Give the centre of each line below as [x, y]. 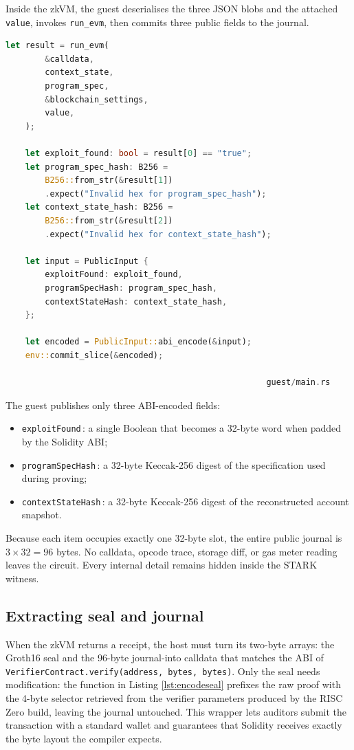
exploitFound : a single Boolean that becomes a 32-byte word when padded [181, 428]
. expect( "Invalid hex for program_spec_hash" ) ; [156, 194]
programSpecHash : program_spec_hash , [131, 288]
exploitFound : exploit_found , [114, 275]
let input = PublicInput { [87, 261]
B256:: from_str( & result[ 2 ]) [109, 220]
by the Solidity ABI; [65, 441]
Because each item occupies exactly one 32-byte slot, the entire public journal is [174, 538]
